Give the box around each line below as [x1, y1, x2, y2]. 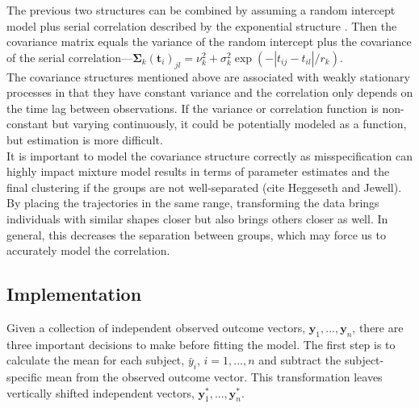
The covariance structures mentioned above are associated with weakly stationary [6, 68, 410, 85]
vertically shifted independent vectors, [6, 384, 195, 401]
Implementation [6, 281, 142, 306]
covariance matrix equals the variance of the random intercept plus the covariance [6, 33, 412, 50]
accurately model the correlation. [6, 242, 170, 259]
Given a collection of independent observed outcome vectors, [6, 318, 306, 335]
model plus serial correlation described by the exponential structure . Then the [6, 17, 397, 34]
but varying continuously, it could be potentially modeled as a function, [52, 115, 407, 132]
